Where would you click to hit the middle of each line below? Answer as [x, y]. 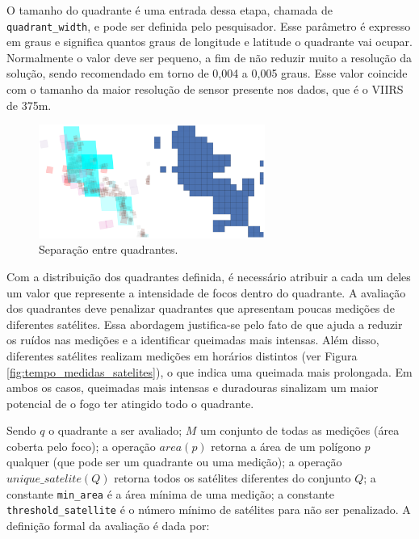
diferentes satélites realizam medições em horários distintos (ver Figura [182, 355]
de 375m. [29, 105]
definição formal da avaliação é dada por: [108, 525]
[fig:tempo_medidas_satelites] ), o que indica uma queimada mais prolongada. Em [209, 371]
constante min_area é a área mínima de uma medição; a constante [170, 493]
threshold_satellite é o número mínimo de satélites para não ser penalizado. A [209, 510]
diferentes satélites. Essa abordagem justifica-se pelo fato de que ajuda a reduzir [205, 324]
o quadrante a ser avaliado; [115, 430]
